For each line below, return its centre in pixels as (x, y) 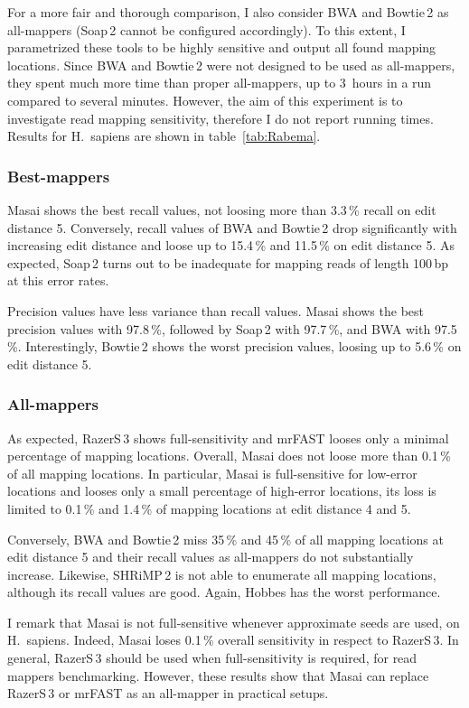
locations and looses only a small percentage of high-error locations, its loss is (222, 491)
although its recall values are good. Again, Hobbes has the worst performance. (224, 592)
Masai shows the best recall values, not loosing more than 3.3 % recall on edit (222, 209)
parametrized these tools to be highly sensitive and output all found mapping (222, 47)
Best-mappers (59, 176)
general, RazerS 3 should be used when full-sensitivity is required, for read (212, 658)
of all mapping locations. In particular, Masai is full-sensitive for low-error (212, 473)
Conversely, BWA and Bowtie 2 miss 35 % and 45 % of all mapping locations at (225, 539)
